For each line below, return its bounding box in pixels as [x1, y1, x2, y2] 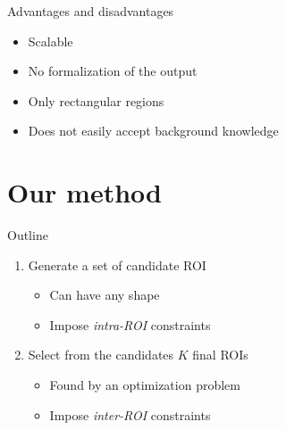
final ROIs [192, 345, 248, 364]
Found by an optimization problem [49, 376, 240, 394]
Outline [7, 226, 48, 244]
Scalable [28, 31, 73, 50]
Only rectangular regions [28, 91, 164, 110]
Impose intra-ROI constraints [49, 315, 211, 334]
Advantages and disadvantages [7, 2, 174, 20]
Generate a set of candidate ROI [28, 255, 206, 274]
